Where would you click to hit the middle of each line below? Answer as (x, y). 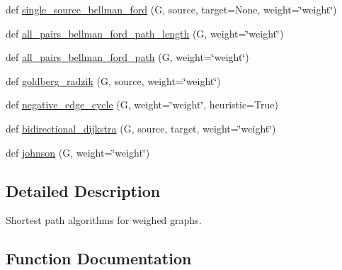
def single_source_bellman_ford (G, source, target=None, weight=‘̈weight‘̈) (171, 9)
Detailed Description (83, 190)
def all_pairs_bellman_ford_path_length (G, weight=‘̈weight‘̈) (145, 33)
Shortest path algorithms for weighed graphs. (104, 220)
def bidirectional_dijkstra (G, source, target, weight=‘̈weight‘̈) (141, 128)
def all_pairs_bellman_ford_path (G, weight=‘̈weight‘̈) (127, 57)
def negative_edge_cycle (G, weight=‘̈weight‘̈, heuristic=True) (142, 105)
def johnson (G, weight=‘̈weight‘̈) (78, 152)
